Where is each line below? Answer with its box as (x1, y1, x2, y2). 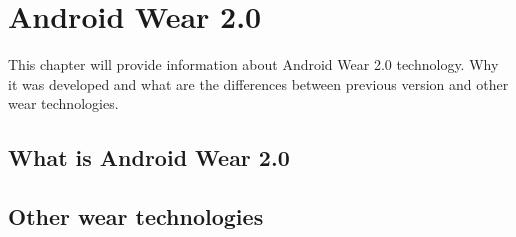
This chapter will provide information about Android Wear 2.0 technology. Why (8, 54, 499, 75)
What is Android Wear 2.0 (8, 142, 290, 173)
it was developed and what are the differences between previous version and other (8, 73, 509, 94)
